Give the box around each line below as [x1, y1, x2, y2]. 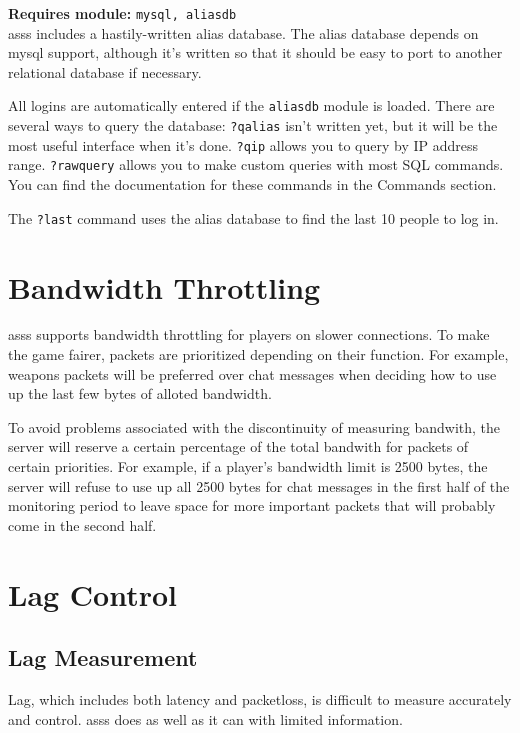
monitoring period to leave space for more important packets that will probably [8, 495, 496, 516]
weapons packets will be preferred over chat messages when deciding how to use [8, 363, 497, 384]
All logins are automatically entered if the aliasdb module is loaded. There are [8, 95, 495, 116]
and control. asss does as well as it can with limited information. [8, 708, 403, 729]
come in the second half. [8, 514, 157, 535]
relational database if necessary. [8, 61, 202, 82]
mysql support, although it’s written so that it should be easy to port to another [8, 42, 503, 63]
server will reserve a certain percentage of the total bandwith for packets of [8, 436, 469, 457]
